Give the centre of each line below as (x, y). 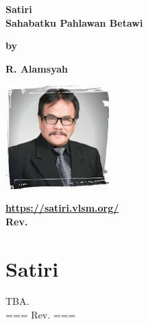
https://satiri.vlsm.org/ (62, 208)
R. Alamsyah (37, 68)
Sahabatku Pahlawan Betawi (74, 22)
